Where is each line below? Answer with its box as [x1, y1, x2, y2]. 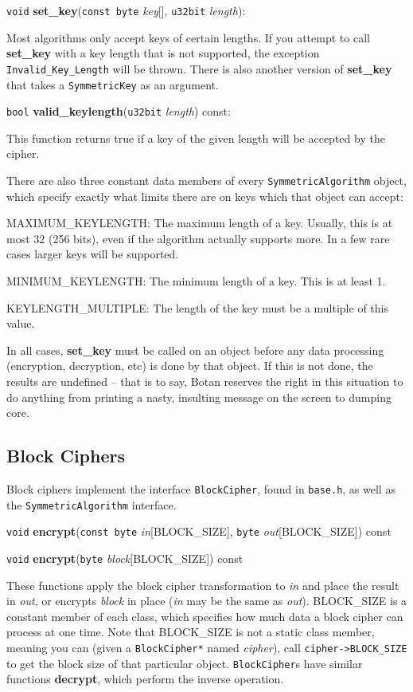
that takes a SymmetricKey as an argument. [6, 76, 219, 92]
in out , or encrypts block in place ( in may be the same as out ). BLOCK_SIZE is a [6, 592, 407, 609]
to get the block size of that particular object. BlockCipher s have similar [6, 655, 363, 671]
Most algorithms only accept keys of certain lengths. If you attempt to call [6, 29, 370, 45]
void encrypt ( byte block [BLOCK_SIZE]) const [6, 549, 244, 566]
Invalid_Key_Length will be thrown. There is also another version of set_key [6, 60, 392, 77]
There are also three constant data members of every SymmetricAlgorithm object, [6, 172, 407, 188]
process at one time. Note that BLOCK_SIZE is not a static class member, [6, 623, 375, 640]
